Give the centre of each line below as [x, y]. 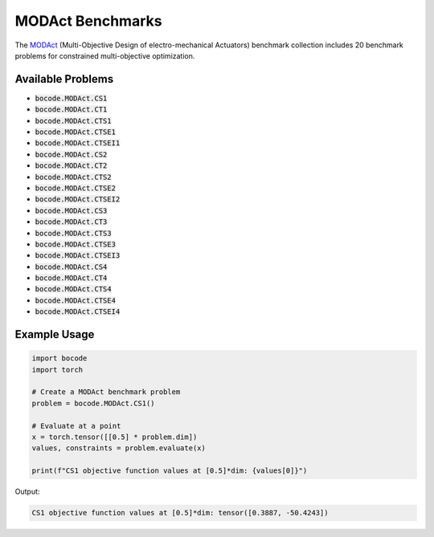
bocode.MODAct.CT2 [71, 166]
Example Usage [55, 334]
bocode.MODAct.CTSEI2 [78, 199]
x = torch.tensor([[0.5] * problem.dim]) [115, 437]
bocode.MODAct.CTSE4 [76, 300]
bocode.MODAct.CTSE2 [76, 188]
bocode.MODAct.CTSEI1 [78, 143]
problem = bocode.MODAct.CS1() [94, 403]
